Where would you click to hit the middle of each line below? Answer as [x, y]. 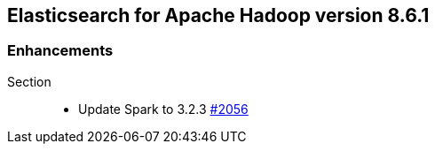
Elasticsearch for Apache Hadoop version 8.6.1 [218, 15]
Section [29, 81]
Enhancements [60, 51]
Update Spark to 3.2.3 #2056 [163, 109]
